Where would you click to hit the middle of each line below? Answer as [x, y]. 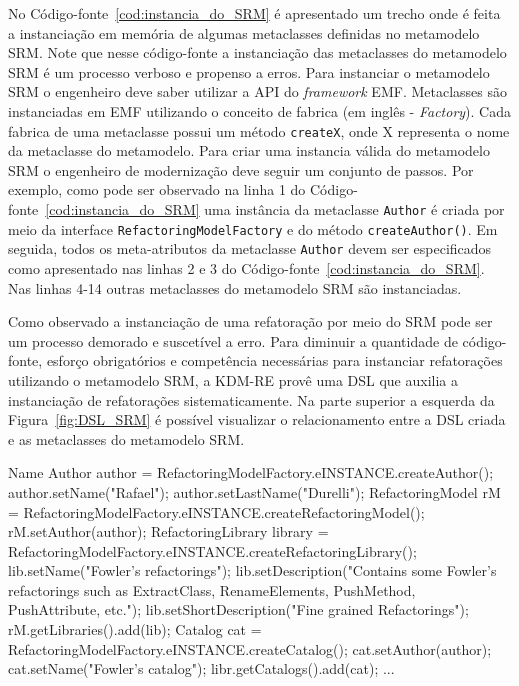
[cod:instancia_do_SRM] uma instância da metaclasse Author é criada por [275, 209]
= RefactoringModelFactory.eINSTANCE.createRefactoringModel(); [216, 511]
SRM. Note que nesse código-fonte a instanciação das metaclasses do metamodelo [257, 52]
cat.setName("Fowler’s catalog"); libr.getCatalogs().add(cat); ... [201, 668]
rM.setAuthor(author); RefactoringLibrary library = [168, 531]
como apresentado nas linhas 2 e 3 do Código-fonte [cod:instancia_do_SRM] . [246, 267]
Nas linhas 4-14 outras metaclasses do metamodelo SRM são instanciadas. [235, 287]
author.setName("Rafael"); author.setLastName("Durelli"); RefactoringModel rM [254, 491]
